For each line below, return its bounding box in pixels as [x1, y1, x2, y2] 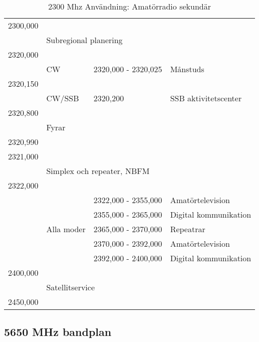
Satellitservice [46, 281, 95, 293]
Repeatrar [170, 223, 205, 235]
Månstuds [170, 63, 204, 75]
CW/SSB [46, 92, 79, 104]
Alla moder [46, 223, 86, 235]
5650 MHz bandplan [4, 324, 112, 339]
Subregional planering [46, 34, 123, 46]
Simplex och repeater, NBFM [46, 165, 150, 177]
